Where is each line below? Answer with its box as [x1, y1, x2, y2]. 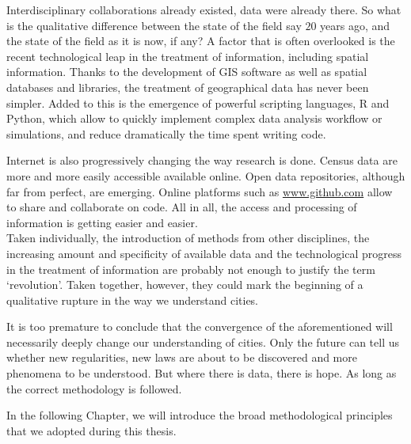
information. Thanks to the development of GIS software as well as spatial [6, 63, 367, 80]
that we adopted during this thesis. [6, 422, 177, 438]
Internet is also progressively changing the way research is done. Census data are [6, 152, 398, 169]
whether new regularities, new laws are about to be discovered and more [6, 349, 357, 366]
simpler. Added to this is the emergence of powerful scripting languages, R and [6, 94, 390, 111]
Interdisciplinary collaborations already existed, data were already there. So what [6, 2, 401, 17]
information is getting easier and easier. [6, 214, 198, 230]
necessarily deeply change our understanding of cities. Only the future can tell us [6, 333, 400, 350]
